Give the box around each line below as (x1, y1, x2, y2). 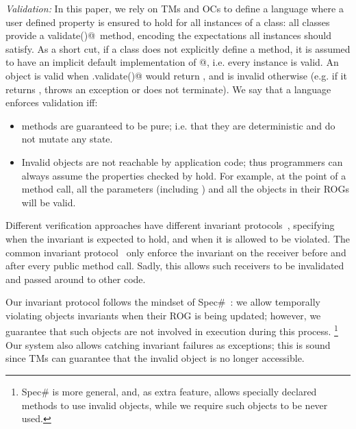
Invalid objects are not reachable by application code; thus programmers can (21, 154, 343, 169)
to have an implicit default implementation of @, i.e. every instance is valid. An (5, 55, 339, 69)
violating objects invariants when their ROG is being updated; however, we (5, 308, 321, 322)
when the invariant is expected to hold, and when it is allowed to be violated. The (5, 231, 351, 245)
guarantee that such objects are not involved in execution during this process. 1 (5, 322, 338, 339)
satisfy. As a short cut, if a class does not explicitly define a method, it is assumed (5, 41, 351, 56)
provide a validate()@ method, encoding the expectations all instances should (5, 28, 331, 42)
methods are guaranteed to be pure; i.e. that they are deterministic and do (21, 118, 335, 132)
